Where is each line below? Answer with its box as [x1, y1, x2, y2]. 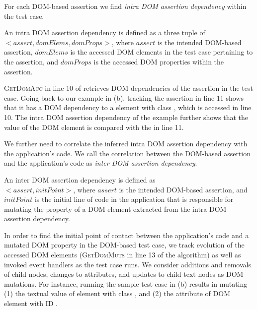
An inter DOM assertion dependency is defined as [4, 174, 156, 185]
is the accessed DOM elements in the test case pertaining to [70, 47, 253, 57]
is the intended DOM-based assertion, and [119, 184, 248, 194]
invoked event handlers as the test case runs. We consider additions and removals [4, 259, 251, 269]
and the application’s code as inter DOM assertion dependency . [4, 158, 197, 168]
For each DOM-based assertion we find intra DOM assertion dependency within [4, 1, 247, 11]
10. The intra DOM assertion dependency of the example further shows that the [4, 112, 249, 122]
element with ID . [4, 298, 58, 309]
